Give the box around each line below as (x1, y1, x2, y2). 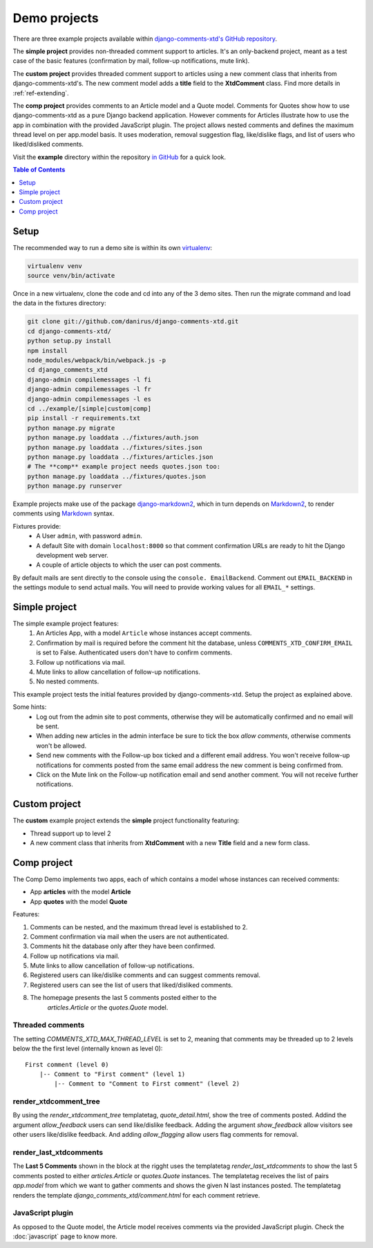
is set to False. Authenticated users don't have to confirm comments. (36, 648, 233, 656)
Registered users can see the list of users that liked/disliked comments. (30, 981, 233, 989)
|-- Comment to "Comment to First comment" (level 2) (54, 1080, 240, 1088)
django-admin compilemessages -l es (27, 395, 152, 403)
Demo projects (12, 10, 99, 26)
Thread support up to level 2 (30, 829, 111, 838)
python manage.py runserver (27, 482, 122, 490)
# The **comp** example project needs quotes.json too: (27, 463, 221, 471)
